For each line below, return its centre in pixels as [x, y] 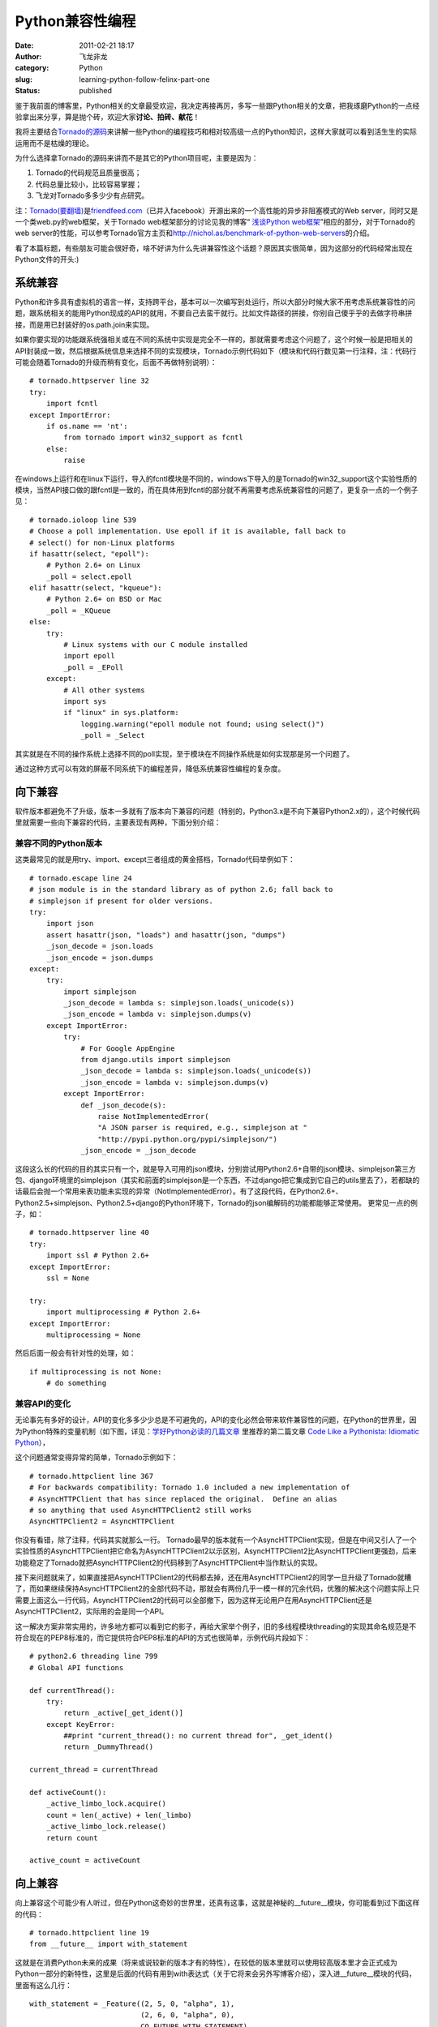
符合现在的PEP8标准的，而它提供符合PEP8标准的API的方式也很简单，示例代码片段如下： [163, 1637]
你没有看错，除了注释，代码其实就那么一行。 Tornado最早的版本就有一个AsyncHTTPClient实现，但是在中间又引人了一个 [216, 1540]
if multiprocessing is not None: [96, 1371]
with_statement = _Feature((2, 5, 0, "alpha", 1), [132, 2004]
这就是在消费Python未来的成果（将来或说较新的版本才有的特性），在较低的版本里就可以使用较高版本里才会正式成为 [206, 1962]
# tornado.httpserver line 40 [90, 1233]
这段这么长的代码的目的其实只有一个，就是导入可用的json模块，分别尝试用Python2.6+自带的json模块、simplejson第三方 [216, 1168]
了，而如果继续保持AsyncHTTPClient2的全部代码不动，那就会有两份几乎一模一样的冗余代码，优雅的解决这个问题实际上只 [217, 1588]
